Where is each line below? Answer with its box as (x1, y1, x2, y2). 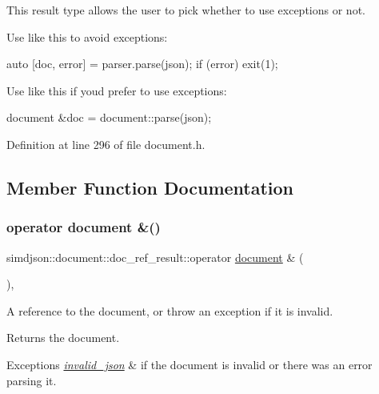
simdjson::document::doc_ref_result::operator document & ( (6, 248, 304, 265)
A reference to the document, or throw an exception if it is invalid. (6, 302, 333, 319)
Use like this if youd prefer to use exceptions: (6, 82, 227, 98)
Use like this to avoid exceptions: (6, 28, 168, 45)
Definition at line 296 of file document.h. (6, 135, 205, 152)
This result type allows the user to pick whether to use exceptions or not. (6, 2, 365, 18)
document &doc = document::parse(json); (6, 109, 212, 126)
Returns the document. (6, 329, 120, 346)
